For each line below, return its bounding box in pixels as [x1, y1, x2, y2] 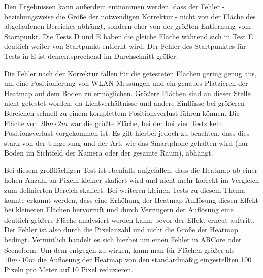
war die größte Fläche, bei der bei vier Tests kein [70, 117, 222, 128]
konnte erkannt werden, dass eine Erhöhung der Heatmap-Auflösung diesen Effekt [4, 194, 258, 205]
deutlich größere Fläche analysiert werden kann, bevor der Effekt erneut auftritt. [4, 214, 255, 225]
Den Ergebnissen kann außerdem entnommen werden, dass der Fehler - [4, 1, 225, 11]
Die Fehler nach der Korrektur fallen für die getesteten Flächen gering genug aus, [4, 68, 257, 78]
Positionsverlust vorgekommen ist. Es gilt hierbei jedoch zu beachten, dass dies [4, 128, 250, 138]
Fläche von [4, 117, 38, 128]
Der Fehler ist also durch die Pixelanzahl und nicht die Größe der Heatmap [4, 224, 238, 235]
